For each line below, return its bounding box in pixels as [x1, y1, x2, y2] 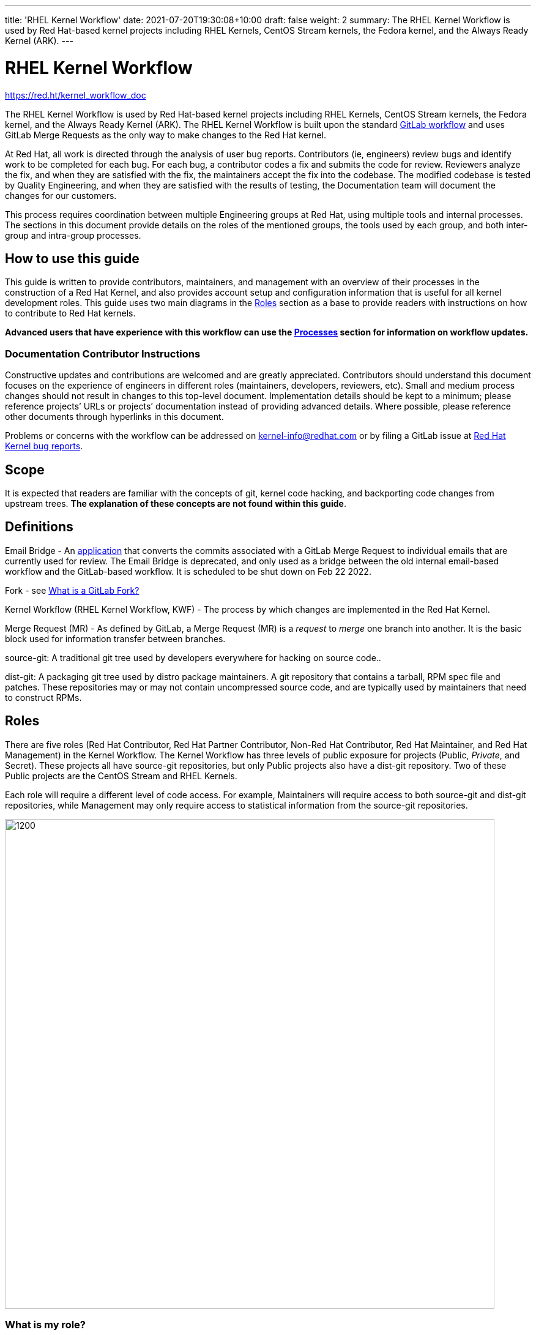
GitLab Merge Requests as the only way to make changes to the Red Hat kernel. [5, 129, 327, 140]
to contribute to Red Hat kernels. [5, 308, 136, 319]
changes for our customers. [5, 190, 117, 201]
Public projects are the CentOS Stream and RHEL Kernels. [5, 770, 237, 781]
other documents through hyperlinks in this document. [5, 411, 224, 422]
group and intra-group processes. [5, 230, 141, 241]
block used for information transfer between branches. [5, 633, 226, 644]
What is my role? [5, 1318, 86, 1331]
